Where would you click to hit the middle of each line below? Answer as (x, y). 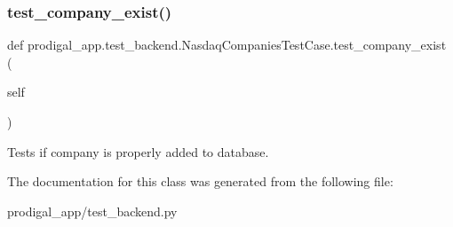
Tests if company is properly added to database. (138, 151)
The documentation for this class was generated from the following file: (200, 181)
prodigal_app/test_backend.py (92, 211)
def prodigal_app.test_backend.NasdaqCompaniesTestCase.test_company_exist (227, 45)
